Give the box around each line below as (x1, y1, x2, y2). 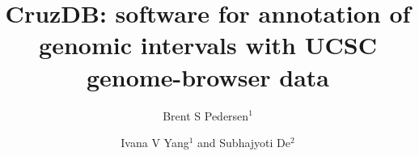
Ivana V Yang (121, 134, 189, 151)
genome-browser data (87, 60, 329, 93)
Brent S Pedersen (163, 107, 249, 124)
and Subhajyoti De (197, 134, 291, 151)
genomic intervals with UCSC (39, 28, 377, 61)
